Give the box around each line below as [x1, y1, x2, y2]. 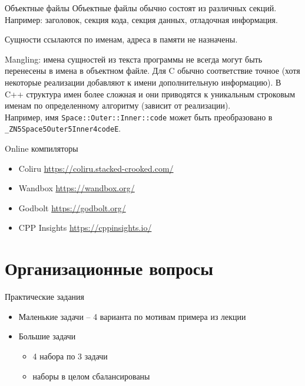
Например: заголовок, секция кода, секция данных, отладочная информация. [5, 13, 278, 25]
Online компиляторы [5, 142, 78, 155]
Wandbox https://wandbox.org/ [18, 182, 135, 194]
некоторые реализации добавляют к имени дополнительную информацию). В [5, 76, 281, 88]
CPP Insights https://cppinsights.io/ [18, 221, 152, 234]
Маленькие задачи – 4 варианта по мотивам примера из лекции [18, 310, 246, 322]
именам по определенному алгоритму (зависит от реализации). [5, 99, 231, 112]
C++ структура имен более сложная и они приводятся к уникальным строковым [5, 87, 296, 100]
